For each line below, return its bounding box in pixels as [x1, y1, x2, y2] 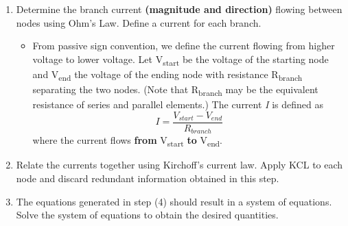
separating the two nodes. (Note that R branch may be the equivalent [32, 82, 318, 98]
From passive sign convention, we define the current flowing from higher [32, 38, 335, 53]
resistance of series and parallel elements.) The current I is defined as [32, 97, 323, 112]
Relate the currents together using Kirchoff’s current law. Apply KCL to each [16, 158, 343, 172]
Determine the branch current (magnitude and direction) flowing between [16, 2, 343, 16]
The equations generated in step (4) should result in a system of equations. [16, 194, 332, 208]
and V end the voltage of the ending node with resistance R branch [32, 66, 303, 83]
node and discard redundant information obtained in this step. [16, 171, 279, 185]
